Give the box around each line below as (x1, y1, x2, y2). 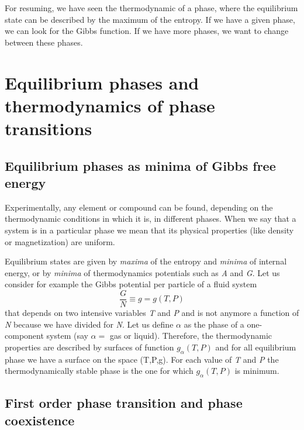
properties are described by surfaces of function (5, 340, 174, 353)
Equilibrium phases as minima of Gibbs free (5, 156, 276, 174)
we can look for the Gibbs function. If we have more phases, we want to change (5, 25, 289, 37)
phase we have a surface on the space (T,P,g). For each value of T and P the (5, 353, 279, 365)
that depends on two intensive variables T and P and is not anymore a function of (5, 306, 299, 318)
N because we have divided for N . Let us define (5, 318, 174, 330)
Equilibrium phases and (5, 70, 199, 94)
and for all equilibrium (215, 340, 296, 353)
